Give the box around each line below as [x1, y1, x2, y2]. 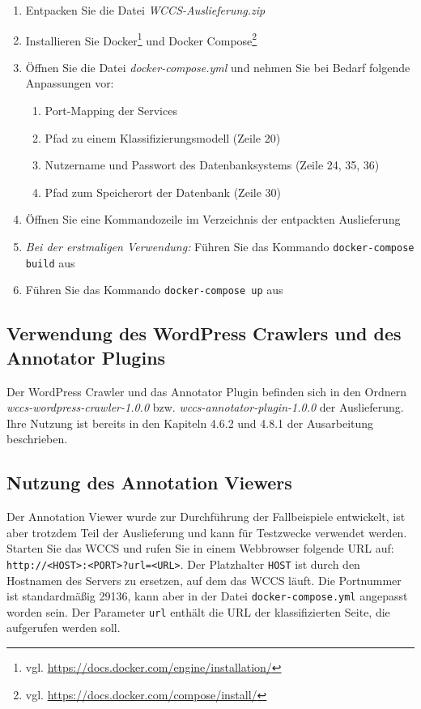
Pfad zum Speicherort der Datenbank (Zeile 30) [45, 183, 282, 200]
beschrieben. [6, 430, 68, 447]
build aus [25, 254, 75, 271]
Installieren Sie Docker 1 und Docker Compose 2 [25, 29, 257, 49]
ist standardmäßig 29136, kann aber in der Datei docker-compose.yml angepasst [6, 587, 408, 604]
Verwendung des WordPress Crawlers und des [6, 321, 402, 346]
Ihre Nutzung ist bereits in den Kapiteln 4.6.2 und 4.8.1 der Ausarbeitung [6, 414, 374, 431]
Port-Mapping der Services [45, 102, 177, 119]
